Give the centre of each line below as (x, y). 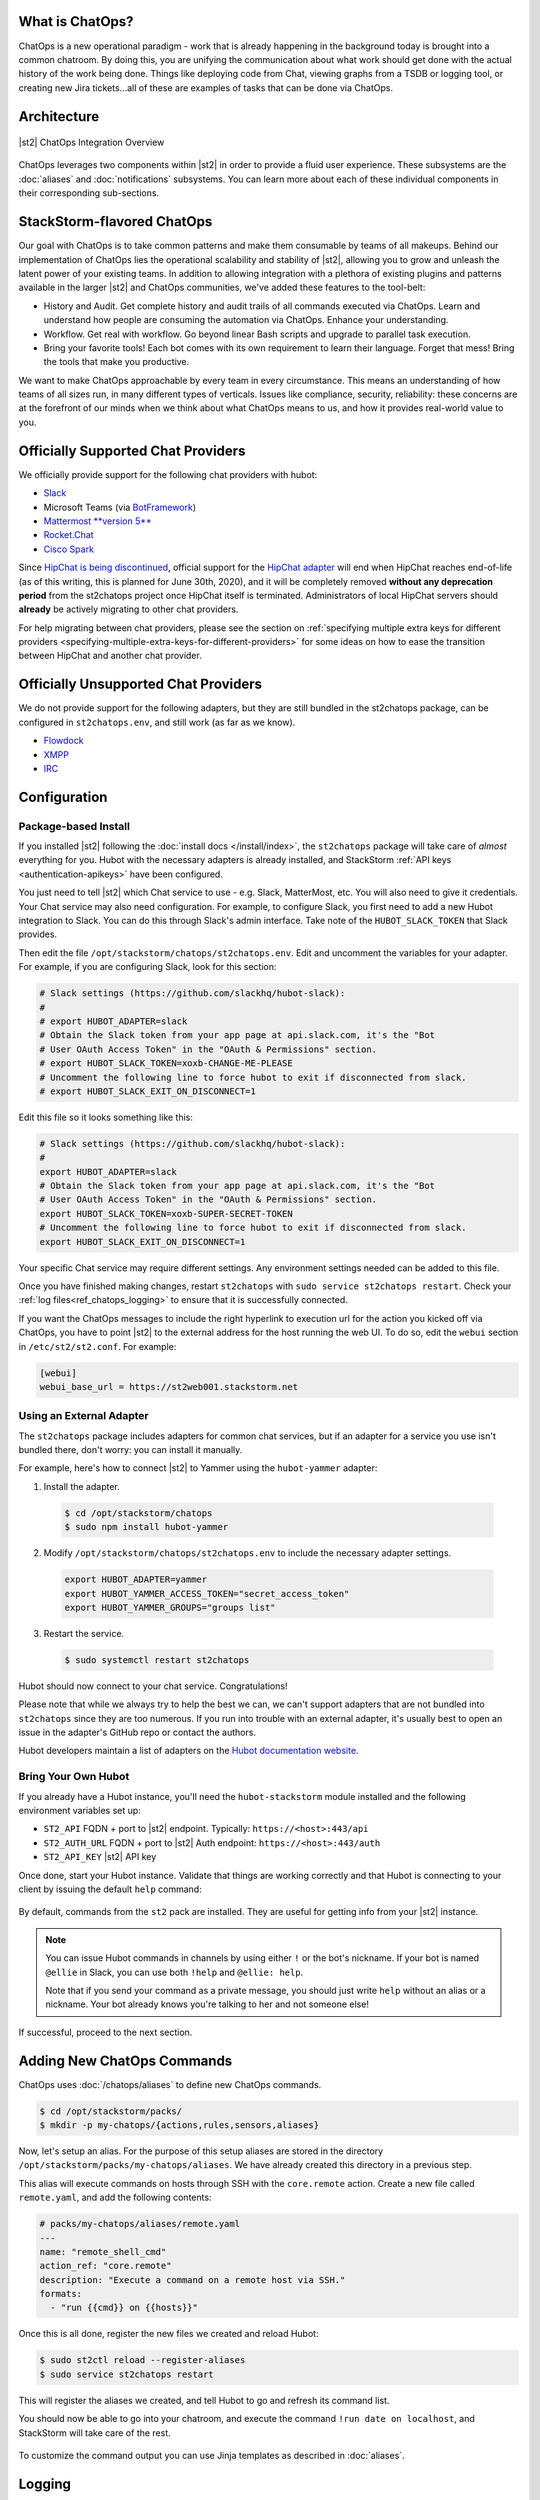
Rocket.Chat (68, 535)
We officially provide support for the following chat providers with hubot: (168, 474)
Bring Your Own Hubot (74, 1777)
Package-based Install (74, 826)
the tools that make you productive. (116, 362)
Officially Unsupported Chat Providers (140, 684)
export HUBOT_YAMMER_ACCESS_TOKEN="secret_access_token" (207, 1593)
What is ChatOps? (76, 21)
